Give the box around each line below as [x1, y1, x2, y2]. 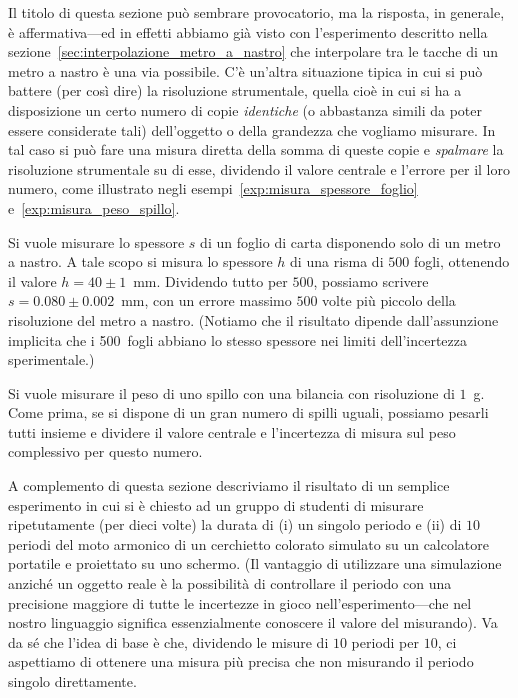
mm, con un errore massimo [121, 290, 292, 311]
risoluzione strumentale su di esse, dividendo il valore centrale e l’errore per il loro [8, 158, 510, 179]
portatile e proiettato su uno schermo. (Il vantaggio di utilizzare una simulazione [8, 553, 502, 574]
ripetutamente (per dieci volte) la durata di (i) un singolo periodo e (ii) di [8, 514, 462, 535]
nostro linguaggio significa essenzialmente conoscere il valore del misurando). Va [8, 612, 498, 633]
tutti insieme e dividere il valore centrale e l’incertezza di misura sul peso [8, 421, 456, 442]
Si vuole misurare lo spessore [8, 231, 185, 252]
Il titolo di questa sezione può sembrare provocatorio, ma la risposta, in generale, [8, 2, 505, 22]
